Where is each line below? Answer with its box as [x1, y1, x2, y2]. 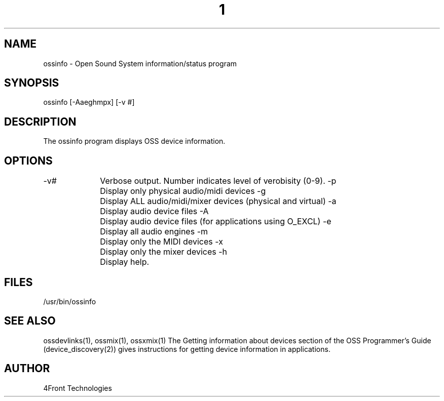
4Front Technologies [43, 383, 112, 392]
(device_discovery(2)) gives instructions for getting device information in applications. [43, 344, 330, 353]
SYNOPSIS [4, 76, 59, 90]
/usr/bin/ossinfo [43, 297, 96, 306]
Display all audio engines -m [100, 226, 208, 237]
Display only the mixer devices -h [100, 247, 228, 257]
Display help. [100, 257, 150, 267]
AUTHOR [4, 362, 50, 375]
